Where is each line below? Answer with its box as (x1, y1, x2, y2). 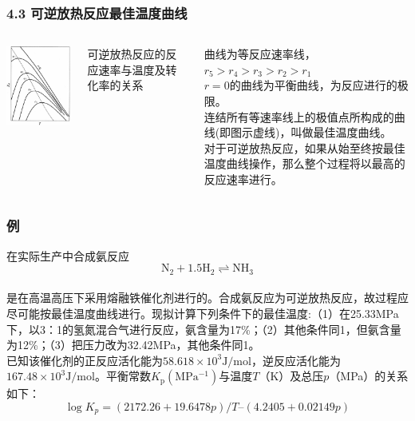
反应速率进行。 (204, 170, 283, 187)
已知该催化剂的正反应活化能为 (6, 351, 163, 368)
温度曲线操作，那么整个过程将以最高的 (204, 155, 405, 172)
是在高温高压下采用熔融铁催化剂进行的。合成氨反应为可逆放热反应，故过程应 (6, 289, 409, 306)
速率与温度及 (98, 61, 166, 77)
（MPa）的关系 (329, 367, 409, 384)
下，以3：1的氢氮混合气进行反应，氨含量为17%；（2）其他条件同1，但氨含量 (6, 320, 401, 337)
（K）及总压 (259, 367, 324, 384)
